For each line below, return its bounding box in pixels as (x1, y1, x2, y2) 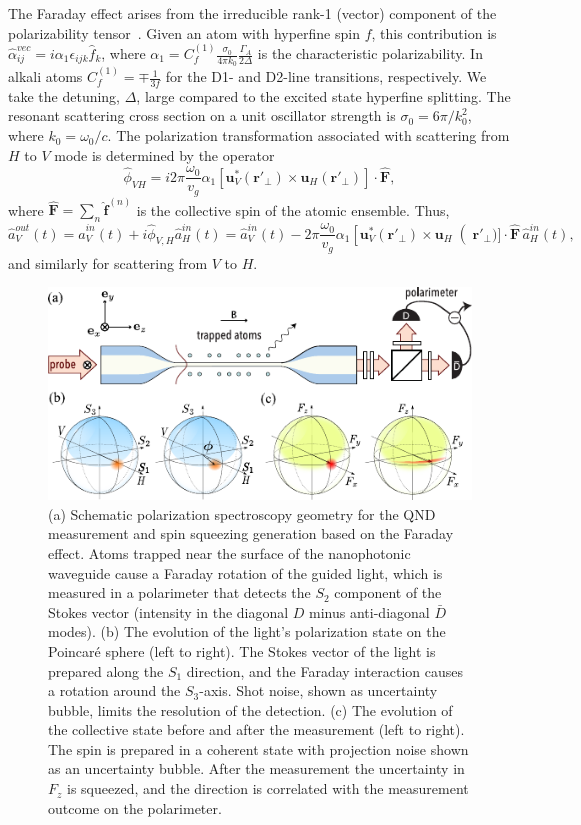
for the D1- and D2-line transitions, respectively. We (165, 66, 487, 87)
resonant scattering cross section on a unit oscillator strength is (8, 105, 396, 126)
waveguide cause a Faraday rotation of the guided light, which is (48, 562, 443, 583)
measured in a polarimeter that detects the (48, 582, 311, 603)
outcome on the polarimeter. (48, 797, 222, 818)
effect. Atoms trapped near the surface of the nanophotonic (48, 542, 411, 563)
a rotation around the (48, 680, 181, 701)
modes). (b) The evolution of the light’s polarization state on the (48, 621, 446, 642)
